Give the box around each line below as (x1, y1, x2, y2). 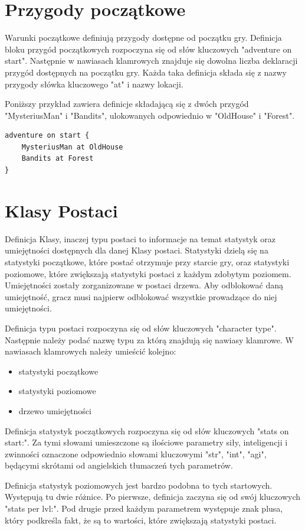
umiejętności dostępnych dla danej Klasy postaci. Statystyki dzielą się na (5, 244, 268, 256)
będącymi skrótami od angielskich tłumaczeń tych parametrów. (5, 459, 233, 472)
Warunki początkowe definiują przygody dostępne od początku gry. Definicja (5, 31, 282, 44)
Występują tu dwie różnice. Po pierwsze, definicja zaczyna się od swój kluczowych (5, 490, 301, 503)
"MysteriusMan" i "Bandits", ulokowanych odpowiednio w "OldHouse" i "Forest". (5, 109, 295, 121)
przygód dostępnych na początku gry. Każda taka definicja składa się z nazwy (5, 66, 287, 78)
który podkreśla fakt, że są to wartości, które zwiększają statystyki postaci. (5, 513, 277, 526)
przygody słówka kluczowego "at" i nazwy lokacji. (5, 77, 183, 90)
